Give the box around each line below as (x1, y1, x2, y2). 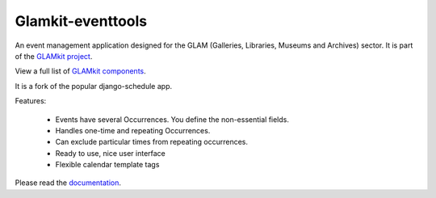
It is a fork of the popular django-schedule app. (15, 81, 173, 91)
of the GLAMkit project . (15, 51, 93, 61)
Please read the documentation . (15, 178, 121, 187)
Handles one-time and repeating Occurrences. (55, 125, 211, 135)
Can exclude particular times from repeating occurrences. (55, 137, 249, 147)
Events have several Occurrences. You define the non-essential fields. (55, 114, 290, 124)
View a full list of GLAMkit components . (15, 66, 147, 76)
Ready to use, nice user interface (55, 148, 166, 158)
